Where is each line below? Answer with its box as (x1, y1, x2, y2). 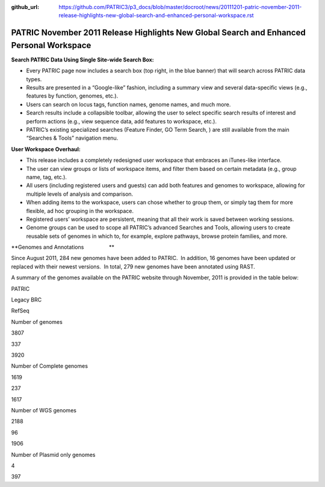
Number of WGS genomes (11, 406, 76, 414)
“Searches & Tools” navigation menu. (26, 134, 119, 141)
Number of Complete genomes (11, 362, 88, 370)
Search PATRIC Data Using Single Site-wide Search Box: (11, 56, 155, 63)
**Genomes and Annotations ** (11, 244, 114, 251)
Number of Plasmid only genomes (11, 451, 96, 458)
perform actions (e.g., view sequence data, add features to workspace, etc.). (26, 117, 217, 125)
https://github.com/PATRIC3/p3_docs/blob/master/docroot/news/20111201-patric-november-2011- (58, 4, 302, 10)
